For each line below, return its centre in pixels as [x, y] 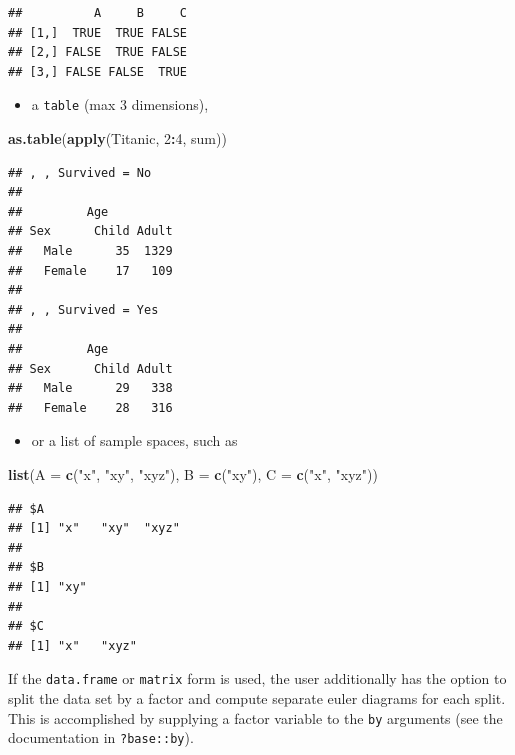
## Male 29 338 [90, 388]
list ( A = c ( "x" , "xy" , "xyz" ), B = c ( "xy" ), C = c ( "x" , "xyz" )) [193, 473]
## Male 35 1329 [90, 251]
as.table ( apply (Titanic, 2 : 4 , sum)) [117, 138]
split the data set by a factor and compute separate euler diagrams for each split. [257, 697]
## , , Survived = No [80, 172]
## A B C [97, 13]
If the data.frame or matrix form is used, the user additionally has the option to [257, 678]
